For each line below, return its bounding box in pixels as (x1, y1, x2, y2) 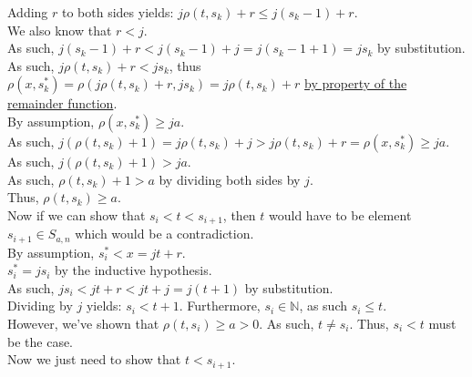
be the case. (7, 331, 74, 351)
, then (222, 205, 256, 224)
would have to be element (269, 205, 412, 224)
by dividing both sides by (159, 169, 301, 188)
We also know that (7, 20, 112, 39)
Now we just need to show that (7, 350, 181, 369)
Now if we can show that (7, 205, 146, 224)
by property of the (304, 74, 407, 93)
